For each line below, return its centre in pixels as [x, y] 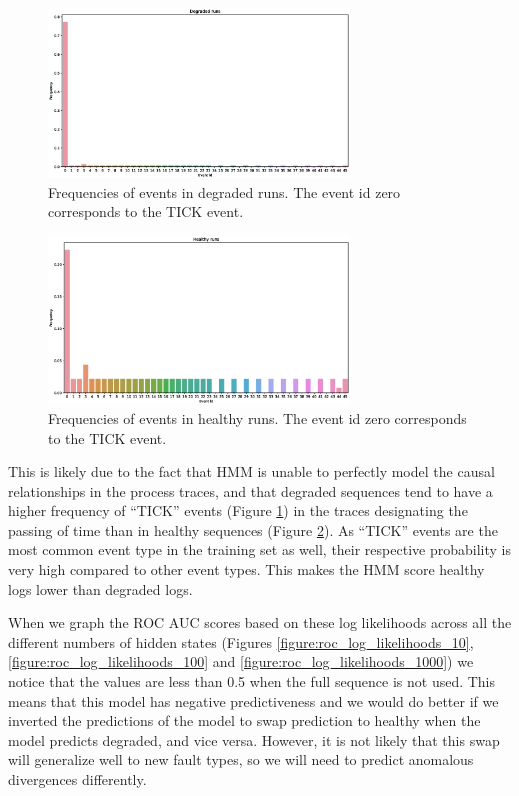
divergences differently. [77, 779]
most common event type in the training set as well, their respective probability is [259, 549]
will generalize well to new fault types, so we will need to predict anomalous [241, 759]
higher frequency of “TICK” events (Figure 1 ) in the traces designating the [238, 510]
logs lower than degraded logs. [100, 588]
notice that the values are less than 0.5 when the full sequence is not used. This [252, 681]
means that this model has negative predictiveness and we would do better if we [253, 700]
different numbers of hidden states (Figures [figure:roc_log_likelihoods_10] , [241, 641]
